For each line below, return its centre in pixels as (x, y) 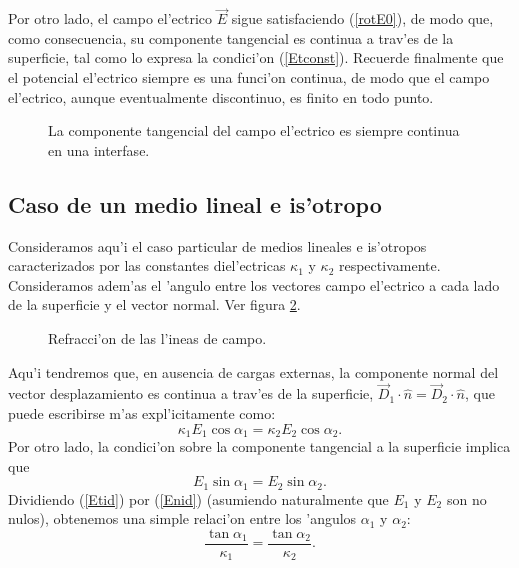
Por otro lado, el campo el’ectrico (110, 18)
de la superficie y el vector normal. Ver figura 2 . (154, 304)
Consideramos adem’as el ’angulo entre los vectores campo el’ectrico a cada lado (254, 284)
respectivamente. (389, 265)
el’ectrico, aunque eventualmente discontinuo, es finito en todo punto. (221, 96)
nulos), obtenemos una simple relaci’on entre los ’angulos (182, 518)
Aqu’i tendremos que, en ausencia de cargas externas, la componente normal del (253, 371)
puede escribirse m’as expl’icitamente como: (142, 412)
